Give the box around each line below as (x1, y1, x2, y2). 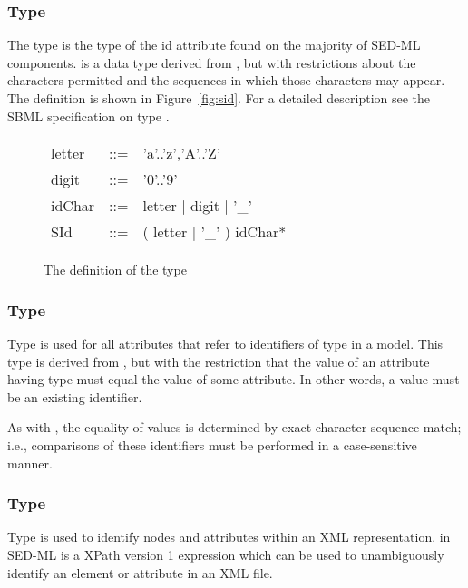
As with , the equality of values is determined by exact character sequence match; (7, 418, 462, 437)
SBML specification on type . (7, 106, 170, 125)
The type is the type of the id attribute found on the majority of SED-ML (7, 35, 421, 54)
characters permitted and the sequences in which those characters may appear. (7, 71, 445, 90)
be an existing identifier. (7, 387, 142, 406)
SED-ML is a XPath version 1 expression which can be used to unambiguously (7, 545, 444, 564)
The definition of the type (44, 260, 187, 279)
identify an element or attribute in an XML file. (7, 563, 273, 582)
